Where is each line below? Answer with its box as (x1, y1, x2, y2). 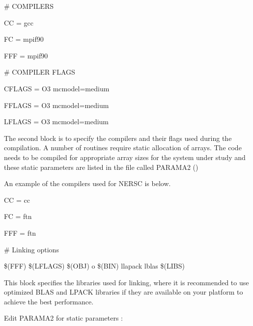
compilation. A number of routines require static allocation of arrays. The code (4, 142, 242, 153)
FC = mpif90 (4, 34, 44, 44)
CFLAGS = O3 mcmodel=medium (4, 83, 110, 93)
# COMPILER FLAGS (4, 67, 75, 77)
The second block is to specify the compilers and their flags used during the (4, 133, 232, 143)
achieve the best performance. (4, 296, 94, 306)
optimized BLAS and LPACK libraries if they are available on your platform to (4, 287, 243, 297)
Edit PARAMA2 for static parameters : (4, 313, 123, 323)
